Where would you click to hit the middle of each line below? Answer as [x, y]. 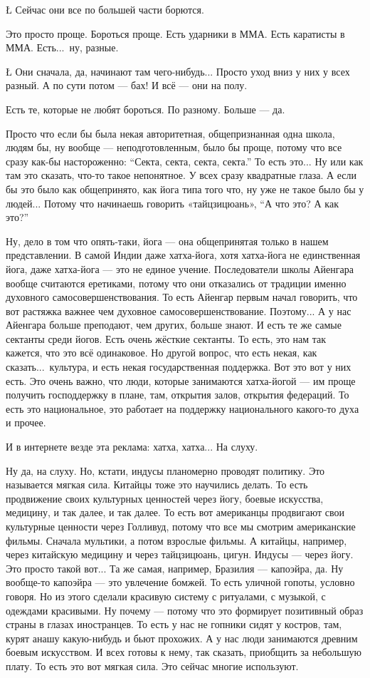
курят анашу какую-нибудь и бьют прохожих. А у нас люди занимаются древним [182, 638]
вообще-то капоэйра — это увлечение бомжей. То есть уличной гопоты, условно [180, 582]
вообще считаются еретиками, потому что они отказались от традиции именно [176, 283]
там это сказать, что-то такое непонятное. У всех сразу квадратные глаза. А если [181, 175]
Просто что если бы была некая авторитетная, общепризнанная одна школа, [170, 133]
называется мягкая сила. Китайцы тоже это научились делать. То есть [157, 484]
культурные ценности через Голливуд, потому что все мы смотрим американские [181, 526]
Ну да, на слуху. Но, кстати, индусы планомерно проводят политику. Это [165, 470]
